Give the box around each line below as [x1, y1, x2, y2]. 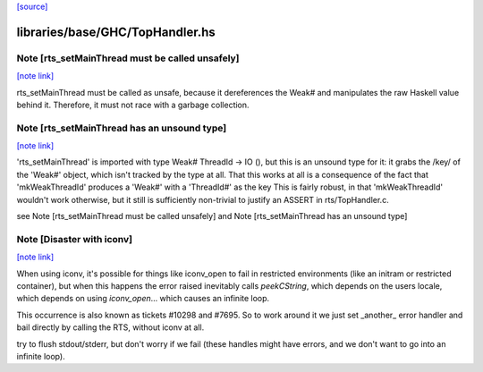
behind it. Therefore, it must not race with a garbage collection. [16, 99, 250, 110]
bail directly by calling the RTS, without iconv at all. [16, 322, 205, 333]
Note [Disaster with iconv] [16, 232, 133, 245]
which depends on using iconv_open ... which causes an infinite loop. [16, 293, 270, 304]
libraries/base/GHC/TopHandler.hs [16, 24, 216, 39]
